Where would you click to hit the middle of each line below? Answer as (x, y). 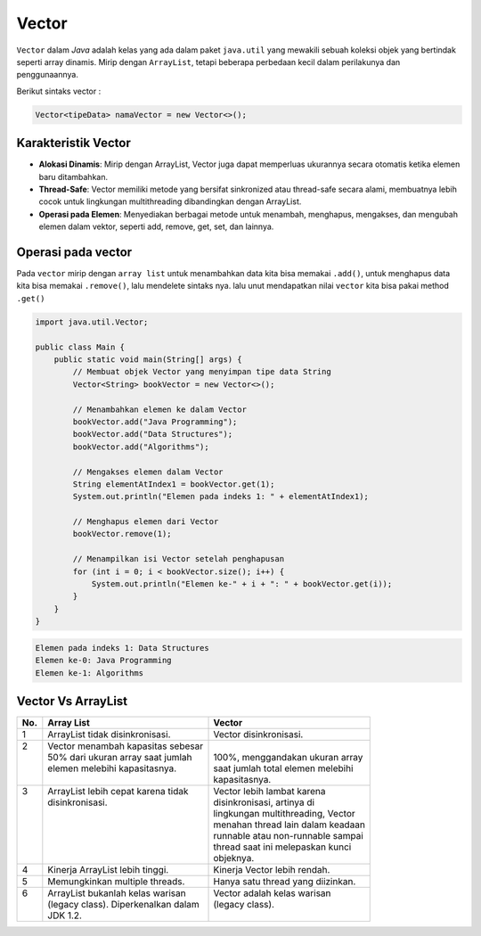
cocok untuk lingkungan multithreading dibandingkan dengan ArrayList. (170, 201)
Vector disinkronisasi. (258, 735)
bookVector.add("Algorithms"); (141, 447)
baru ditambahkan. (73, 177)
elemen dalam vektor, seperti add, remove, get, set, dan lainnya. (156, 226)
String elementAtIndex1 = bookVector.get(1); (174, 484)
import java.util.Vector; (92, 322)
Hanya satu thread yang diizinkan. (285, 882)
